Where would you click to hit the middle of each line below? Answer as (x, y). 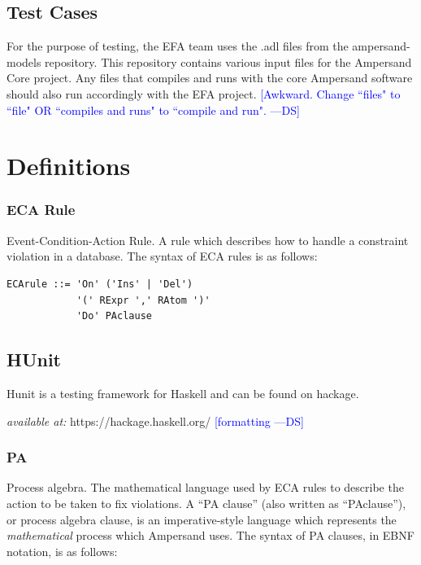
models (24, 61)
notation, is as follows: (62, 551)
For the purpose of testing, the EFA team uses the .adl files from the (178, 46)
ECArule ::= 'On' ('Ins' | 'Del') (100, 284)
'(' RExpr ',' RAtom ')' (143, 300)
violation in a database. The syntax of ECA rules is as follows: (162, 256)
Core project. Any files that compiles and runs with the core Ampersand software (210, 78)
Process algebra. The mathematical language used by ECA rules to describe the (205, 487)
